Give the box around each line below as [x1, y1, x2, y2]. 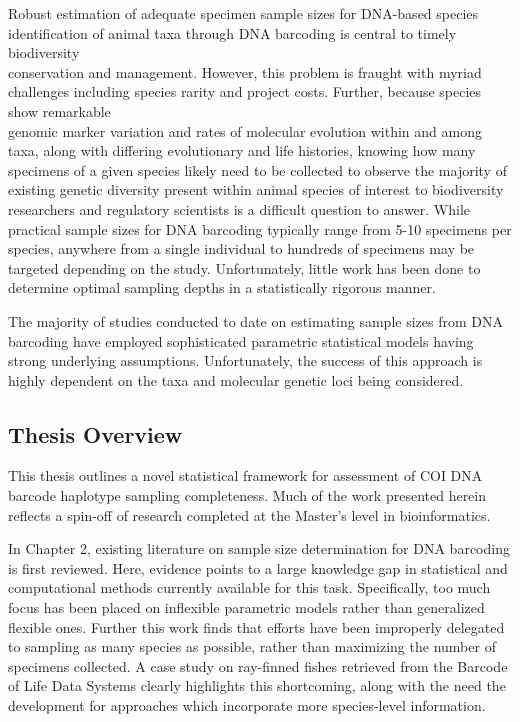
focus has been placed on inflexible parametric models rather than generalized [8, 597, 485, 618]
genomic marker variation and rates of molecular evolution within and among [8, 120, 482, 141]
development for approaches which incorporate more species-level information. [8, 695, 486, 716]
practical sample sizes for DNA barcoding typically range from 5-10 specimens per [8, 218, 512, 239]
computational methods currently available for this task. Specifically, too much [8, 577, 491, 598]
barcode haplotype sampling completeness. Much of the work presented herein [8, 485, 487, 506]
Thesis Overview [8, 418, 183, 449]
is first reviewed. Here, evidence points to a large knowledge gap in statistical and [8, 557, 508, 578]
